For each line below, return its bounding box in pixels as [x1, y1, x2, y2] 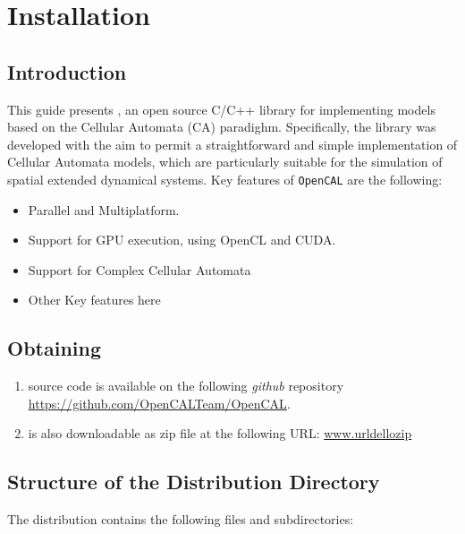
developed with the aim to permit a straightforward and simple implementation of [7, 134, 458, 153]
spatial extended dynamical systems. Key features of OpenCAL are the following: [7, 169, 443, 188]
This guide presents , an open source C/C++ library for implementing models [7, 99, 435, 118]
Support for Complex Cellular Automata [28, 260, 251, 279]
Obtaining [7, 334, 101, 362]
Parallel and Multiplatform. [28, 200, 180, 219]
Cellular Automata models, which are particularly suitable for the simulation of [7, 152, 443, 171]
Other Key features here [28, 290, 161, 309]
